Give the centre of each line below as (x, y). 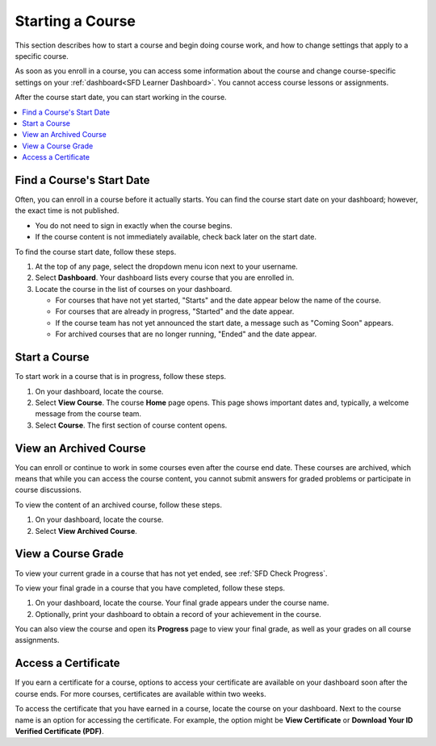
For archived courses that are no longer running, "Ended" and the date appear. (186, 334)
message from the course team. (88, 414)
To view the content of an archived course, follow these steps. (118, 505)
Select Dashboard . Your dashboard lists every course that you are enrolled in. (165, 277)
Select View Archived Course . (86, 531)
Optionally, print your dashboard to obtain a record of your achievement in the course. (178, 614)
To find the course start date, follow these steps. (96, 252)
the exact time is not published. (67, 210)
